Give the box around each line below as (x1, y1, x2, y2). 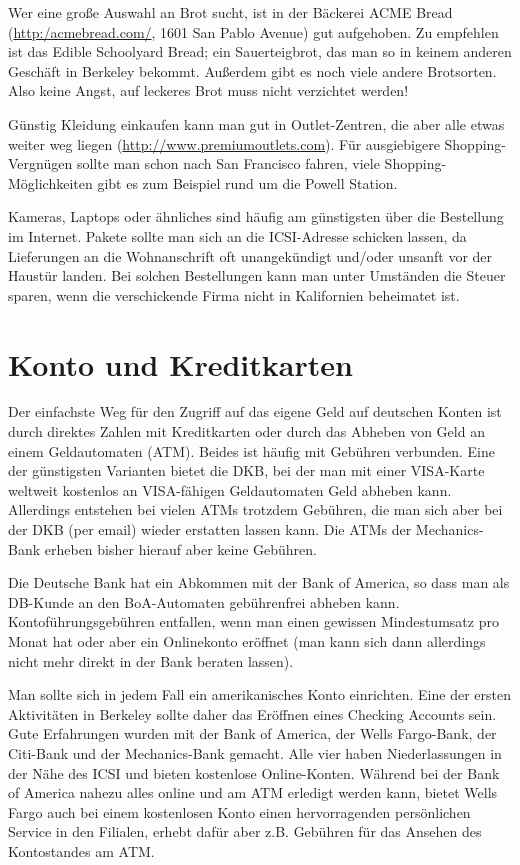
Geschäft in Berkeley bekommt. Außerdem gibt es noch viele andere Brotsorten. (8, 60, 497, 81)
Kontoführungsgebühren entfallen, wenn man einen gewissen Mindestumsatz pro (8, 611, 499, 632)
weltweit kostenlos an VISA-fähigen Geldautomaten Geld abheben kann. (8, 479, 452, 500)
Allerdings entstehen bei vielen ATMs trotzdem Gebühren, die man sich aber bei (8, 499, 503, 520)
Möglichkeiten (8, 172, 93, 193)
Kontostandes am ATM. (8, 840, 155, 861)
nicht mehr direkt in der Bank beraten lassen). (8, 650, 294, 671)
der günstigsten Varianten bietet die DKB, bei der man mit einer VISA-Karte (8, 460, 485, 481)
